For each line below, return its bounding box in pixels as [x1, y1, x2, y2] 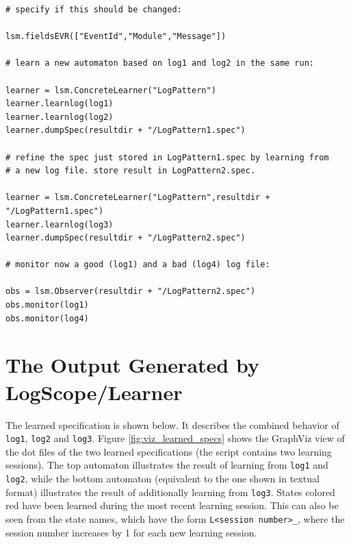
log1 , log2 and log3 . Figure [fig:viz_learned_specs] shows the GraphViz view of [5, 431, 345, 445]
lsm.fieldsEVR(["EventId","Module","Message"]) [5, 32, 226, 42]
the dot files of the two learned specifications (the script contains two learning [5, 444, 332, 458]
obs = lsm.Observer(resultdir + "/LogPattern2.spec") [5, 286, 256, 297]
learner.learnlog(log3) [5, 219, 114, 230]
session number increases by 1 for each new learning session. [5, 525, 257, 539]
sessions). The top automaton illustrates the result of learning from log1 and [5, 458, 328, 472]
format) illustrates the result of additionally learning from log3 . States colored [5, 484, 335, 499]
